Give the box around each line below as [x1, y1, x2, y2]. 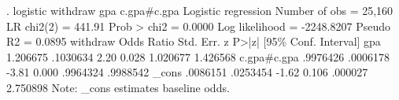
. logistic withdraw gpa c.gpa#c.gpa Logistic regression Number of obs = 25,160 [6, 2, 393, 18]
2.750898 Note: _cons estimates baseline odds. [6, 79, 230, 95]
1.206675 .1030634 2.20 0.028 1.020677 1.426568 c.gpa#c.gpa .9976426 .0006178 [6, 48, 390, 65]
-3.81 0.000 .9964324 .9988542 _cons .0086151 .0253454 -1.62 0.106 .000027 [6, 64, 368, 80]
